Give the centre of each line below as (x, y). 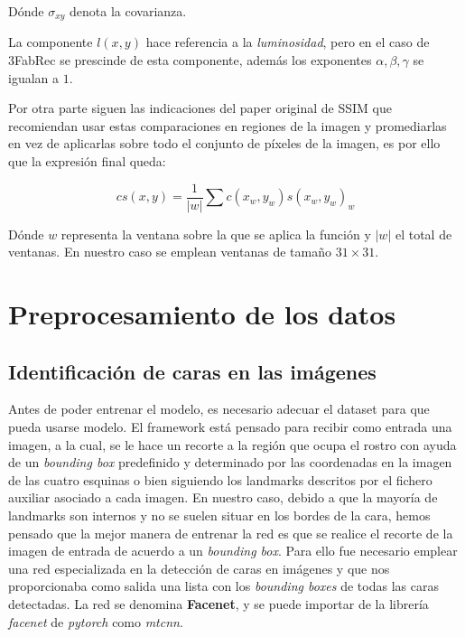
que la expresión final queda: (87, 161)
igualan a (34, 77)
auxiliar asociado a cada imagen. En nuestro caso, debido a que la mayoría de (223, 497)
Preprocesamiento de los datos (202, 314)
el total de (423, 234)
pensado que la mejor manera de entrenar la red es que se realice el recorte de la (231, 533)
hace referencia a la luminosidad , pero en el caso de (288, 42)
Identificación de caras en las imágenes (192, 371)
